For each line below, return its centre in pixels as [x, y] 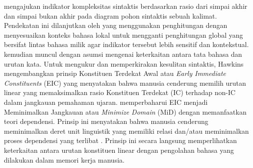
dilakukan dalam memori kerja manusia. [64, 159]
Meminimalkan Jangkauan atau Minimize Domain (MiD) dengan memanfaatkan [125, 111]
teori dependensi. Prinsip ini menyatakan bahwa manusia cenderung [106, 121]
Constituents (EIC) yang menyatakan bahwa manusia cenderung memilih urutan [125, 83]
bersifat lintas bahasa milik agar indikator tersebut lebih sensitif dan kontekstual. [126, 44]
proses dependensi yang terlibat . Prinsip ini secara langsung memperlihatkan [120, 140]
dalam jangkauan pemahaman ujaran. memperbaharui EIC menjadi [106, 102]
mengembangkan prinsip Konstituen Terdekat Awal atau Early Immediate [115, 73]
